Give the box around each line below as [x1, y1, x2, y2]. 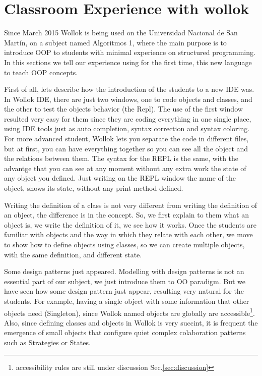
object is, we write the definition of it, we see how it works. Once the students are [4, 219, 256, 230]
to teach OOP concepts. [4, 67, 78, 77]
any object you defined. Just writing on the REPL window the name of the [4, 173, 236, 183]
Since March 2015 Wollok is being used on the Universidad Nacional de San [4, 27, 238, 38]
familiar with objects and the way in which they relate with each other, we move [4, 229, 253, 240]
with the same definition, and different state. [4, 249, 142, 259]
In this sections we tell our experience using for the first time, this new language [4, 57, 252, 67]
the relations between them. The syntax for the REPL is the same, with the [4, 153, 239, 164]
